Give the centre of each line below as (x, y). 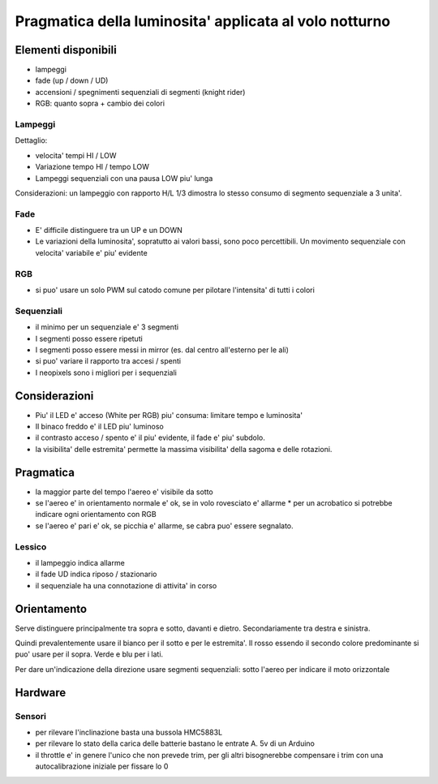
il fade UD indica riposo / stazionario (96, 574)
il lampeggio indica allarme (80, 563)
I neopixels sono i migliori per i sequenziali (106, 373)
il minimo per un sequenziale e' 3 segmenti (107, 327)
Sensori (31, 716)
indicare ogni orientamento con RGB (96, 515)
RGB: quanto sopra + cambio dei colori (100, 103)
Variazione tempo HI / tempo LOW (92, 167)
